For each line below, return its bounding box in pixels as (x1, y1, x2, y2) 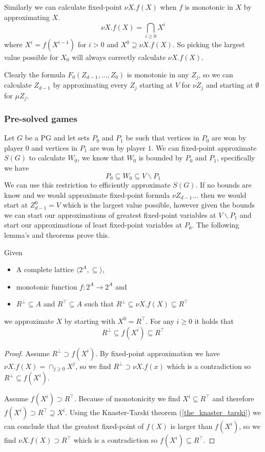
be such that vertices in (126, 132, 199, 143)
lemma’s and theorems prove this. (4, 229, 110, 240)
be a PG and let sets (25, 132, 90, 143)
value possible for (4, 52, 58, 63)
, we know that (77, 152, 125, 163)
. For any (146, 315, 174, 326)
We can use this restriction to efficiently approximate (4, 179, 171, 190)
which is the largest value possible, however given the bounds (63, 199, 255, 210)
